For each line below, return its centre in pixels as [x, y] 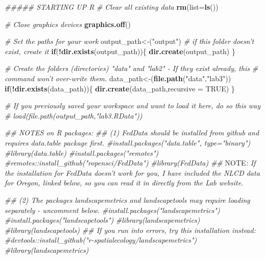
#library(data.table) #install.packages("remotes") [82, 152]
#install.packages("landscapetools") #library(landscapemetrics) [102, 220]
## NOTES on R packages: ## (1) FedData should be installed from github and [132, 133]
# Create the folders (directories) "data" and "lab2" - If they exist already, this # [131, 68]
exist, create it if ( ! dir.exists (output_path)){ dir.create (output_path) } [120, 51]
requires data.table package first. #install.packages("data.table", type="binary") [128, 142]
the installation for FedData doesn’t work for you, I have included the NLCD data [132, 172]
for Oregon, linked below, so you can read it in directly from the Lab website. [124, 183]
